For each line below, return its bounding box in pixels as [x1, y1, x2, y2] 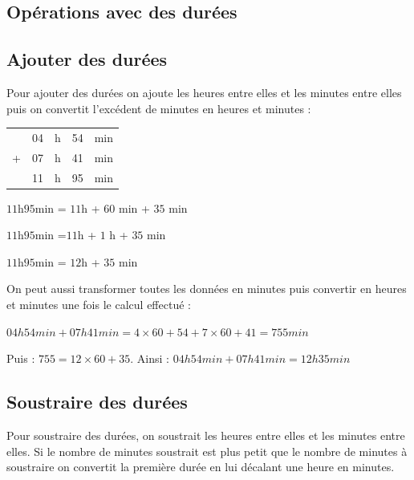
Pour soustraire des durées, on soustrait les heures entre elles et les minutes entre [6, 427, 405, 444]
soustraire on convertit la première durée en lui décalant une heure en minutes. [6, 458, 395, 475]
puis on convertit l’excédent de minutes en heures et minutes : [6, 100, 311, 116]
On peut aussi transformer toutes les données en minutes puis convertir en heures [6, 280, 407, 297]
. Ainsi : [130, 350, 169, 367]
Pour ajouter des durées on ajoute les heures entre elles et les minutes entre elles [6, 83, 402, 100]
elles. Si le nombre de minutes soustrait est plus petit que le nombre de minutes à [6, 442, 408, 459]
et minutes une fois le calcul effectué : [6, 296, 191, 313]
